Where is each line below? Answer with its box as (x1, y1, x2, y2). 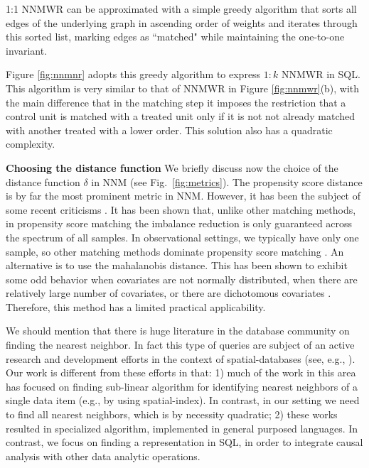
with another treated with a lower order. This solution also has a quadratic (6, 122, 333, 137)
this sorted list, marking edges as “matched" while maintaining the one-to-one (6, 29, 345, 44)
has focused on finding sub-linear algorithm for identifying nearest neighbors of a (6, 379, 358, 393)
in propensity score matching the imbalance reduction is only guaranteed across (6, 216, 353, 231)
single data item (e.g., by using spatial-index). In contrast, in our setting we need (6, 393, 360, 408)
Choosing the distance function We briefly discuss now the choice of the (6, 160, 338, 175)
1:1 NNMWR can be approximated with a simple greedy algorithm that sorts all (6, 1, 357, 16)
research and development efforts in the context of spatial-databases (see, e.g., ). (6, 351, 355, 366)
